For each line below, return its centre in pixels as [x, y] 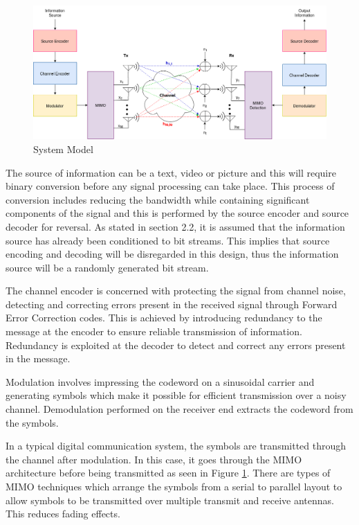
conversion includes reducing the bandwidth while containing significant [158, 199]
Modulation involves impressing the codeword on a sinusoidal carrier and [160, 381]
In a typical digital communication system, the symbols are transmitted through [176, 446]
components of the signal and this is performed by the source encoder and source [177, 213]
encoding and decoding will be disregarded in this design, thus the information [172, 254]
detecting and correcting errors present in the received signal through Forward [172, 304]
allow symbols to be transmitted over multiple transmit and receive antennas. [170, 500]
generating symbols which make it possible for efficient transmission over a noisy [176, 395]
